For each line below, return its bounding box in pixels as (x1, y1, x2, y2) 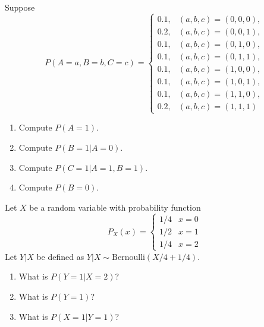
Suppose (5, 1, 35, 13)
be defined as (36, 250, 84, 262)
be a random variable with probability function (29, 201, 201, 213)
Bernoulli (112, 253, 145, 262)
